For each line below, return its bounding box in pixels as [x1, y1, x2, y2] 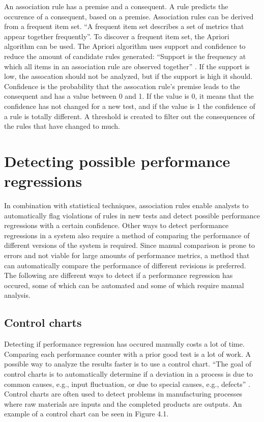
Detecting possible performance [4, 150, 230, 171]
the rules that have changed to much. [4, 121, 120, 131]
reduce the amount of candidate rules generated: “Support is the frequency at [4, 50, 246, 61]
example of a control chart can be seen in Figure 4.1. [4, 408, 169, 419]
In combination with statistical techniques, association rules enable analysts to [4, 200, 249, 211]
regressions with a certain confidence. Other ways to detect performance [4, 220, 229, 231]
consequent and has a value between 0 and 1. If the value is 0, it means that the [4, 91, 254, 101]
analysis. [4, 290, 31, 300]
